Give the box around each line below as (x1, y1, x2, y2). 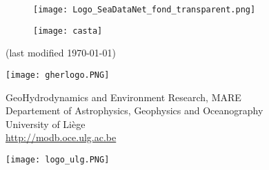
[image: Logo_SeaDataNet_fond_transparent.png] (33, 5, 256, 14)
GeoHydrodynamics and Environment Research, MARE (6, 89, 241, 104)
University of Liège (6, 116, 86, 131)
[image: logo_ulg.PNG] (6, 154, 110, 164)
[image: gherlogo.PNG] (6, 70, 110, 80)
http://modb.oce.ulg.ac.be (6, 130, 117, 145)
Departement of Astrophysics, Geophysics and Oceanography (6, 103, 263, 118)
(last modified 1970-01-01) (6, 45, 116, 60)
